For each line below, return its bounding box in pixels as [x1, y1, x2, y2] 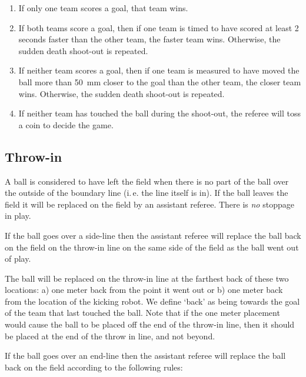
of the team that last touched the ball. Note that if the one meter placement [5, 306, 280, 319]
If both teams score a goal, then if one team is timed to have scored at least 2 [18, 21, 299, 34]
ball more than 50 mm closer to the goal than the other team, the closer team [18, 75, 301, 88]
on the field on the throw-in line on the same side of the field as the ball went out [5, 241, 299, 253]
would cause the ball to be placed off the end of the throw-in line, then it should [5, 318, 295, 331]
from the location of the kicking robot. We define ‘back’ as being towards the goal [5, 295, 300, 307]
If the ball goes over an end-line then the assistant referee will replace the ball [5, 349, 286, 362]
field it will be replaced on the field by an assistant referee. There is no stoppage [5, 198, 294, 210]
